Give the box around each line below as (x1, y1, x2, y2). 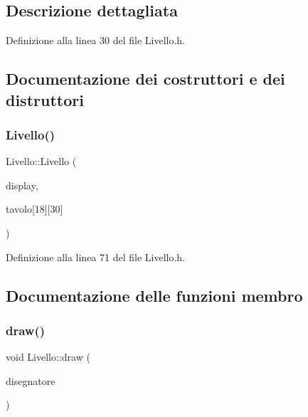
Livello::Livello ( (6, 154, 77, 169)
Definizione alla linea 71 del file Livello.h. (6, 249, 186, 264)
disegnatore (6, 373, 55, 388)
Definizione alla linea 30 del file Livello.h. (6, 33, 186, 48)
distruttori (6, 88, 84, 110)
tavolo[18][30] (6, 201, 63, 216)
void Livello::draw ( (6, 349, 90, 364)
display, (6, 177, 38, 192)
